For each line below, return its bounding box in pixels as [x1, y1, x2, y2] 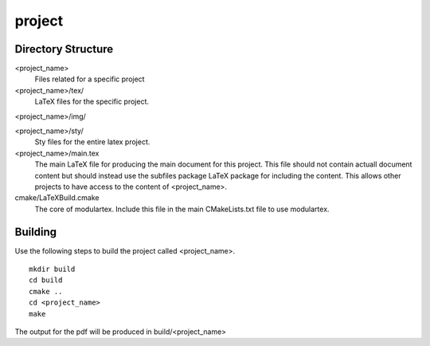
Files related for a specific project [34, 74, 145, 84]
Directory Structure [14, 42, 114, 56]
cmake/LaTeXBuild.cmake [14, 193, 100, 202]
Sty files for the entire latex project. [34, 137, 150, 147]
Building [14, 225, 57, 238]
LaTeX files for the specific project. [34, 96, 149, 107]
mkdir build [29, 265, 76, 274]
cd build [29, 276, 63, 285]
